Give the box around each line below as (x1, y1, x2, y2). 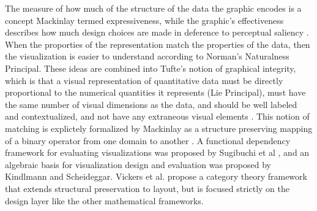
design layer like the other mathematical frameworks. (5, 194, 204, 207)
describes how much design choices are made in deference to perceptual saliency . (5, 26, 309, 39)
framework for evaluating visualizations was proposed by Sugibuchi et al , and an (5, 146, 310, 159)
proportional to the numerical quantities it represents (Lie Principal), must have (5, 86, 306, 99)
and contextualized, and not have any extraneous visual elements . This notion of (5, 110, 310, 123)
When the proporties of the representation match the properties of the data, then (5, 37, 310, 50)
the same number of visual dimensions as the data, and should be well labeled (5, 98, 297, 110)
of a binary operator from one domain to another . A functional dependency (5, 134, 291, 147)
